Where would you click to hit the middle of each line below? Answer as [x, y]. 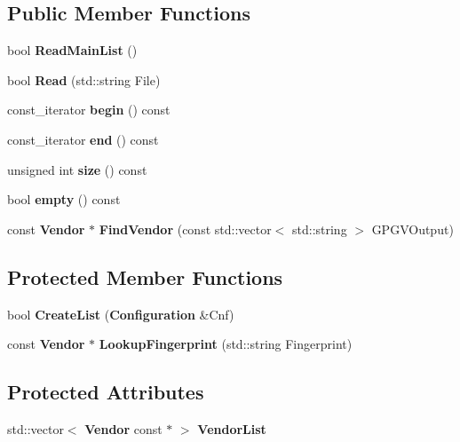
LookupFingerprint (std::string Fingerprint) [226, 344]
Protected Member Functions [145, 276]
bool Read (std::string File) [84, 79]
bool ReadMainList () [72, 50]
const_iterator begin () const [89, 110]
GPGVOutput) [412, 229]
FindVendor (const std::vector [185, 229]
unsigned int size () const [77, 169]
